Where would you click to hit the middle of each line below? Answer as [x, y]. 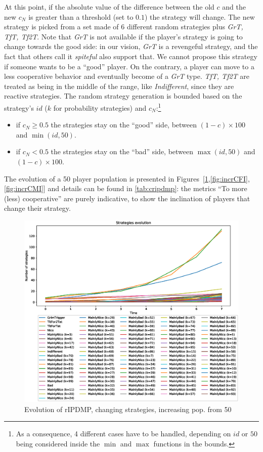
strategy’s [19, 107]
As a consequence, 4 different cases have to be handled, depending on [123, 434]
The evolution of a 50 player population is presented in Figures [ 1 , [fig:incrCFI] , [127, 178]
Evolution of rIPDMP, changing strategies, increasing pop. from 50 [128, 409]
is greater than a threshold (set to [81, 16]
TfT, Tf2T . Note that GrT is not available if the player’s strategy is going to [123, 36]
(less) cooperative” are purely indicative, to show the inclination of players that [127, 198]
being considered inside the [58, 443]
